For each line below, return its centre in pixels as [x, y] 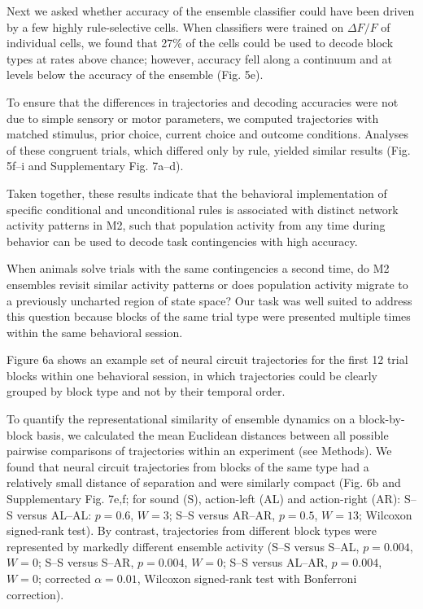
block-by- [382, 419]
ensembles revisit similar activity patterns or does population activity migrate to [207, 284]
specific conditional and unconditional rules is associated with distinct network [203, 209]
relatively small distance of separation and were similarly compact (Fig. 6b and [204, 482]
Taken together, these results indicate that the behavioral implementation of [197, 193]
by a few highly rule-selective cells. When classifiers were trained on [175, 26]
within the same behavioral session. [95, 332]
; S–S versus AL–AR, [275, 562]
